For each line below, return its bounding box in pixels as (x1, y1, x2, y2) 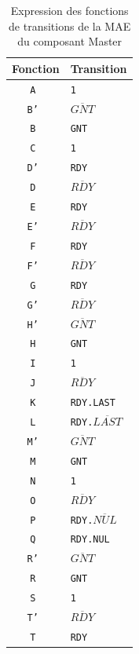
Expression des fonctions (10, 2, 129, 18)
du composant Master (17, 33, 123, 49)
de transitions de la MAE (9, 17, 131, 34)
